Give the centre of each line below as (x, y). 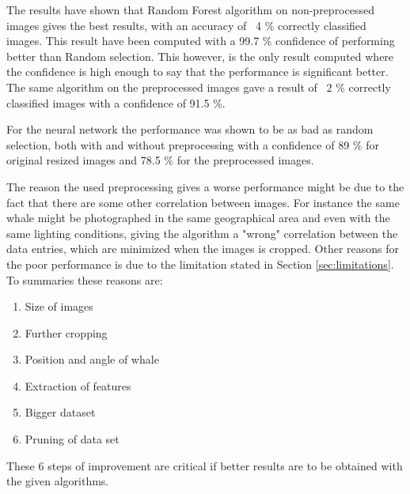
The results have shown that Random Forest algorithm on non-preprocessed (190, 9)
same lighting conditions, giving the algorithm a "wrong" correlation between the (202, 233)
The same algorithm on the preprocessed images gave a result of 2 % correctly (199, 87)
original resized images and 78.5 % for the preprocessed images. (160, 160)
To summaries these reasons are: (85, 279)
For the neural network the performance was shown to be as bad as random (190, 129)
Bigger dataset (60, 412)
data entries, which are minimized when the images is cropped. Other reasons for (203, 249)
